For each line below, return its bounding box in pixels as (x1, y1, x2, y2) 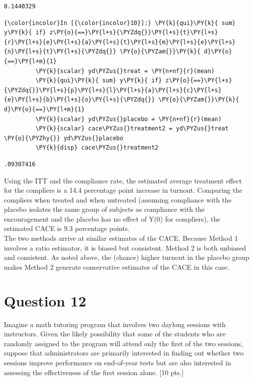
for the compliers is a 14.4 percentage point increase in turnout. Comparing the (4, 185, 243, 195)
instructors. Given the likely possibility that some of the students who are (4, 329, 226, 339)
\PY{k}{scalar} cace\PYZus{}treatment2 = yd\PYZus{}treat (35, 125, 229, 132)
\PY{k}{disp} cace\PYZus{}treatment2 (35, 144, 158, 152)
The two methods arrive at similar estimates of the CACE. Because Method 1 (4, 233, 238, 243)
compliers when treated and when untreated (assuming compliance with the (4, 194, 232, 204)
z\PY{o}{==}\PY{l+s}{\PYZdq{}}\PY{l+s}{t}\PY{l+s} (50, 29, 218, 36)
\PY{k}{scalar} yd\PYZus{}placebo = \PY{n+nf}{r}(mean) (35, 115, 222, 123)
